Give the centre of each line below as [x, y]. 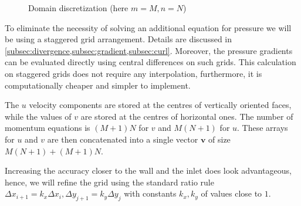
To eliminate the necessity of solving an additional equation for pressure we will [148, 27]
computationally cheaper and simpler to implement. [98, 85]
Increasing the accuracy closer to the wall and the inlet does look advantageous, [148, 170]
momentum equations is [48, 128]
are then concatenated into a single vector [123, 139]
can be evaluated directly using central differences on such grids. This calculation [150, 62]
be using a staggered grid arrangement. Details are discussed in [119, 39]
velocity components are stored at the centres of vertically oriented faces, [160, 105]
